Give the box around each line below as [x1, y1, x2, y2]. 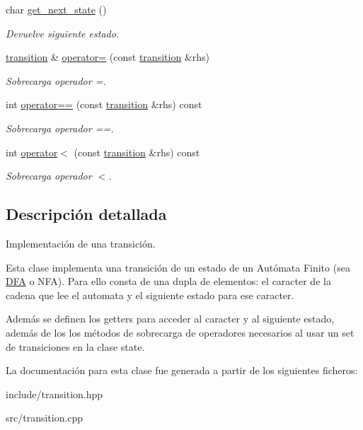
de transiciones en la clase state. [6, 339, 145, 354]
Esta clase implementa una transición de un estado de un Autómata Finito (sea [6, 260, 350, 274]
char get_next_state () [6, 2, 107, 16]
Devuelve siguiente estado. [6, 25, 120, 40]
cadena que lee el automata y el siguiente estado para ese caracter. [6, 287, 294, 302]
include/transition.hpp [6, 386, 103, 401]
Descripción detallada [6, 203, 167, 225]
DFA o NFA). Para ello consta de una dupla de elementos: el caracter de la [6, 274, 331, 289]
